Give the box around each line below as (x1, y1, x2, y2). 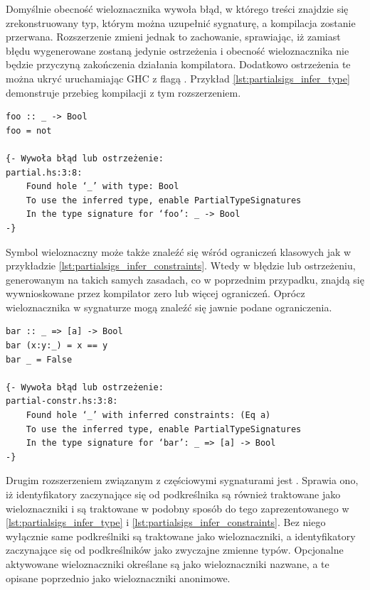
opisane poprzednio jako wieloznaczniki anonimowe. (6, 570, 231, 585)
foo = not (6, 125, 52, 136)
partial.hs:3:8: (6, 167, 83, 178)
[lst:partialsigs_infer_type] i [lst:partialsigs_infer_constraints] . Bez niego (6, 515, 326, 530)
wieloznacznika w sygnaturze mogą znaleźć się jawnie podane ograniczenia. (6, 299, 332, 314)
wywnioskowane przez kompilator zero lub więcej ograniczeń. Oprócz (6, 286, 305, 301)
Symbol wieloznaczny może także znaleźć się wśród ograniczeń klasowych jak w (6, 244, 351, 259)
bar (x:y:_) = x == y (6, 340, 108, 351)
